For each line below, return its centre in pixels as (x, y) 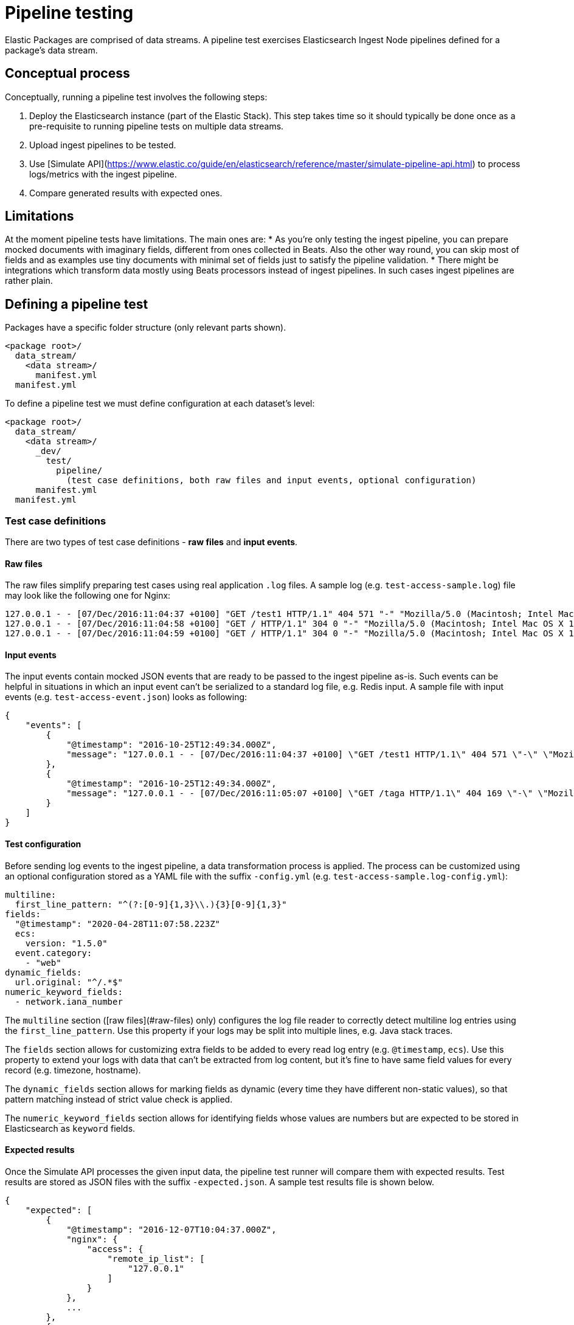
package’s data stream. (51, 50)
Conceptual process (67, 74)
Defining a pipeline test (77, 304)
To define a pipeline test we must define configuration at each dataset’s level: (160, 404)
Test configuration (43, 844)
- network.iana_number (69, 1001)
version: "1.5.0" (66, 943)
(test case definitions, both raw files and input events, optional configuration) (271, 480)
